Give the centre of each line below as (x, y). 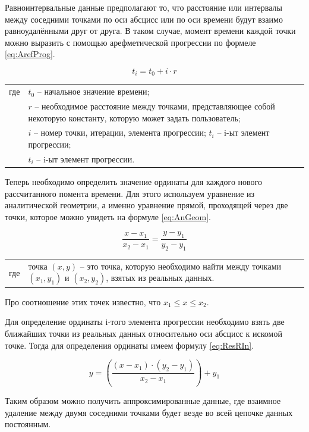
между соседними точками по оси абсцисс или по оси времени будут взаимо (144, 19)
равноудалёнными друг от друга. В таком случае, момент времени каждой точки (150, 31)
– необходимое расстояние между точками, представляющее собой (155, 106)
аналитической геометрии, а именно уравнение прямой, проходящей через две (146, 205)
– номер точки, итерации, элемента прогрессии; (120, 132)
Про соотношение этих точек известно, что (83, 301)
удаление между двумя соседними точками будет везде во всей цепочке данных (149, 412)
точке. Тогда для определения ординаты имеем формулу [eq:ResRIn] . (130, 345)
